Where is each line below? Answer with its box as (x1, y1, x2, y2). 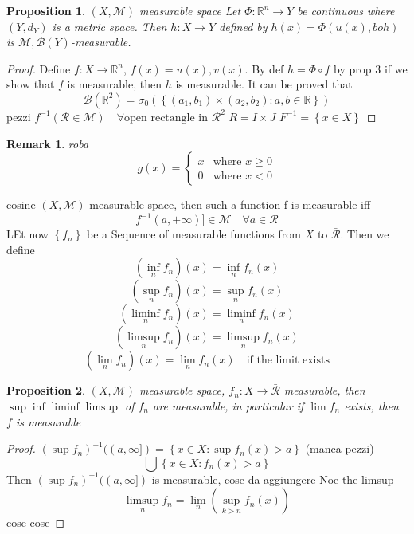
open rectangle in (124, 112, 209, 124)
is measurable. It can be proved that (175, 76, 353, 92)
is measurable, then (67, 76, 162, 92)
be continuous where (297, 2, 395, 18)
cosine (6, 196, 36, 213)
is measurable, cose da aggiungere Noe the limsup (151, 470, 394, 487)
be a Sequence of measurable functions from (87, 226, 301, 242)
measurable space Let (139, 2, 241, 18)
